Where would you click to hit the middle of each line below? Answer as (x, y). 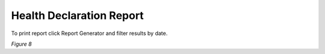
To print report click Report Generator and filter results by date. (89, 33)
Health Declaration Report (77, 15)
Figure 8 (22, 44)
